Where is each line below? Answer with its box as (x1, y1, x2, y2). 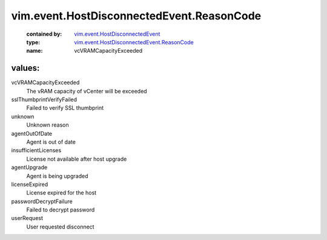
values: (11, 63, 40, 73)
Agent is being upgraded (26, 172, 88, 179)
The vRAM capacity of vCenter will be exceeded (26, 87, 148, 95)
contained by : (26, 30, 62, 38)
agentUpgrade (11, 164, 48, 171)
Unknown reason (26, 121, 69, 128)
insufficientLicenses (11, 147, 62, 154)
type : (26, 38, 41, 45)
